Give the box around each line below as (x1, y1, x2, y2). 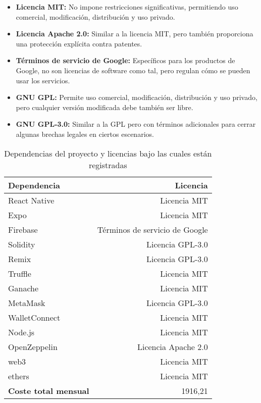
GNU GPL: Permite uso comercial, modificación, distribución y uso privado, (16, 92, 257, 103)
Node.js (8, 326, 35, 338)
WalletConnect (8, 311, 61, 323)
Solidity (8, 238, 35, 250)
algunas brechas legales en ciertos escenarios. (16, 128, 154, 139)
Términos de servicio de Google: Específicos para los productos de (16, 55, 235, 66)
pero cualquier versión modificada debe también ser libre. (16, 102, 193, 112)
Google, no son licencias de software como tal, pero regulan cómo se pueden (16, 65, 250, 75)
